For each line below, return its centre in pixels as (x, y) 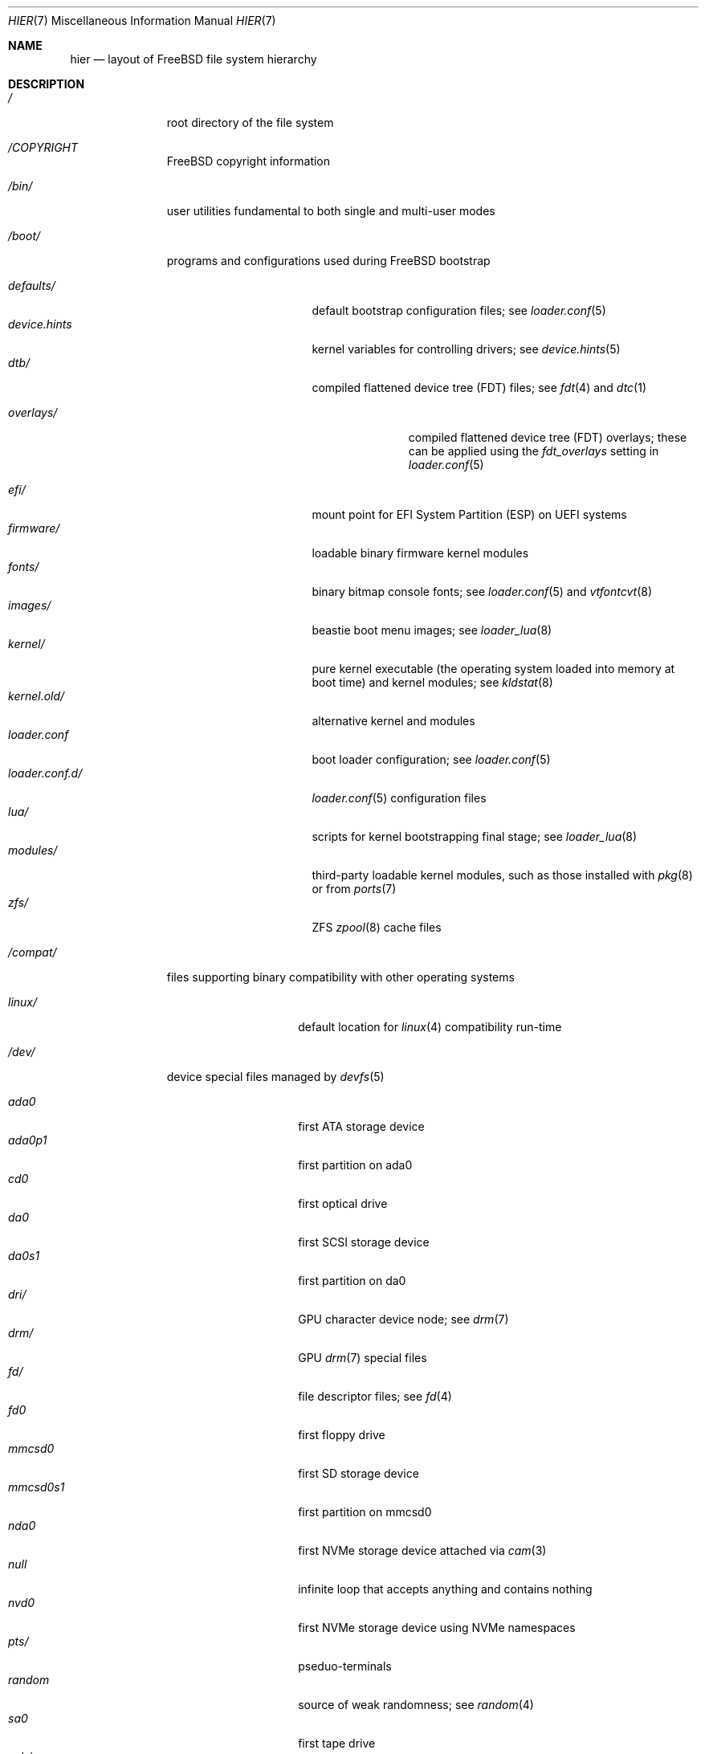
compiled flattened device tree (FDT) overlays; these (548, 437)
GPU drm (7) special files (363, 1358)
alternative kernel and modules (393, 721)
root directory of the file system (250, 122)
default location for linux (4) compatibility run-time (430, 1027)
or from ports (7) (354, 889)
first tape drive (337, 1743)
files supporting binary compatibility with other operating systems (340, 977)
